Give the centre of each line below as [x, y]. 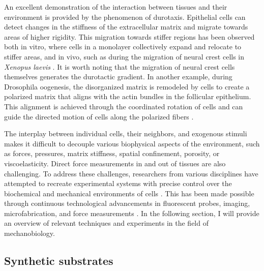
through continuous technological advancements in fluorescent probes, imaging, [127, 203]
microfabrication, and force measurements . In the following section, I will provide [132, 213]
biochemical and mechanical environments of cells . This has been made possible [129, 193]
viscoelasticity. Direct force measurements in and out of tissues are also [115, 163]
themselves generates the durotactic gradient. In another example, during [118, 77]
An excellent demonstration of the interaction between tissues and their [116, 7]
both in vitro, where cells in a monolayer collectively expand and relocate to [123, 47]
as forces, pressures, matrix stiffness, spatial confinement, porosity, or [112, 153]
